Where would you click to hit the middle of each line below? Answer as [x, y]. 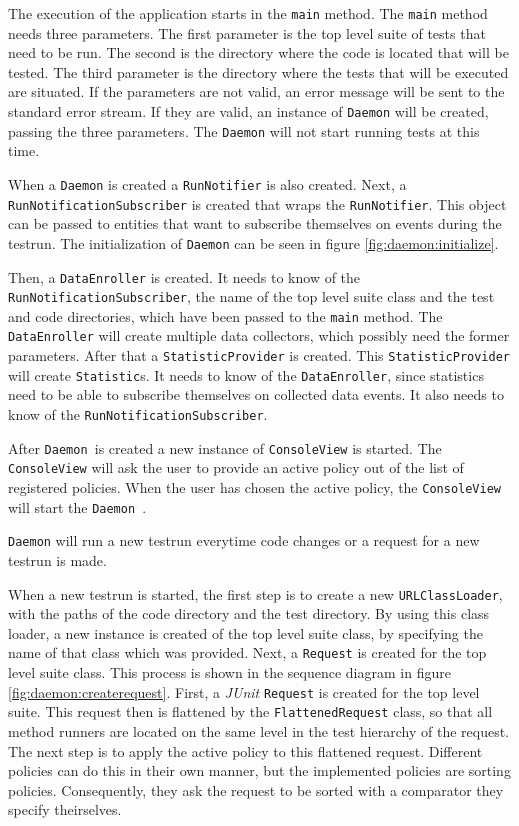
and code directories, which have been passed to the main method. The [225, 315]
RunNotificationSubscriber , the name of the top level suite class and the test [251, 296]
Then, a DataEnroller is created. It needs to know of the [184, 276]
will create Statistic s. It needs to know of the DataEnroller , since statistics [246, 374]
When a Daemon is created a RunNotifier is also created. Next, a [207, 183]
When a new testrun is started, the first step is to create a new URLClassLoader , [255, 593]
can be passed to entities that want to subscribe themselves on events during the [255, 223]
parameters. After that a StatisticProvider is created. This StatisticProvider [259, 355]
